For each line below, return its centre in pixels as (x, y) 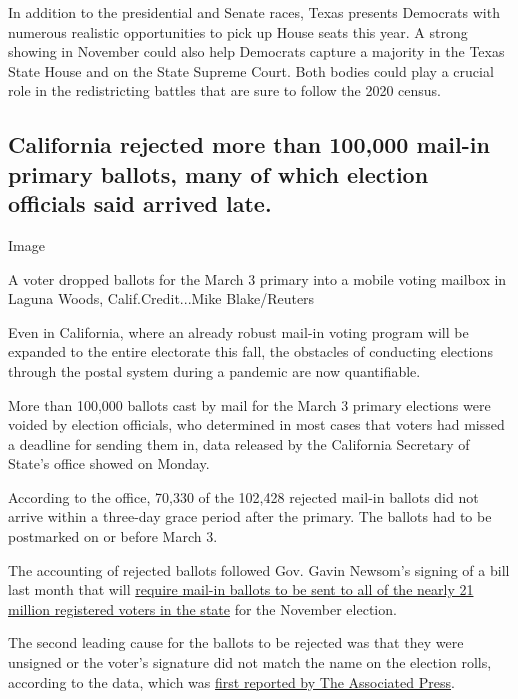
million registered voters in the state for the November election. (202, 608)
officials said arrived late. (140, 203)
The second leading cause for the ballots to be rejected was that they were (236, 642)
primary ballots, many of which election (218, 173)
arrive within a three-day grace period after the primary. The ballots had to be (250, 516)
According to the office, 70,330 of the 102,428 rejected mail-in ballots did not (243, 496)
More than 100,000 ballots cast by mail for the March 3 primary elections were (249, 404)
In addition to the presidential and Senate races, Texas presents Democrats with (254, 12)
